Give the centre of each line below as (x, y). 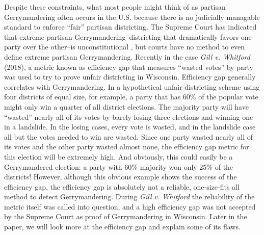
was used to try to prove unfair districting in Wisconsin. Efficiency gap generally (130, 77)
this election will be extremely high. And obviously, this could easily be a (118, 156)
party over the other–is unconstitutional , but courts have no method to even (125, 47)
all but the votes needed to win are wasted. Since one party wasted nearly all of (128, 136)
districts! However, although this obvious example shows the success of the (121, 177)
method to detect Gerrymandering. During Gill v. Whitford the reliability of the (129, 197)
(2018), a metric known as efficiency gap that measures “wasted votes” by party (129, 67)
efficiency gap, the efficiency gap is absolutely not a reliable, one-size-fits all (122, 186)
